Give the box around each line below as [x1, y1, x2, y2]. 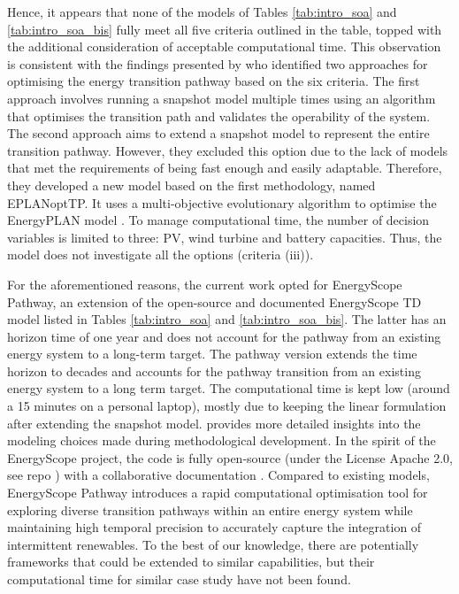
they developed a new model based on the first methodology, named [7, 175, 376, 194]
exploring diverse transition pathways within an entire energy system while [7, 500, 413, 519]
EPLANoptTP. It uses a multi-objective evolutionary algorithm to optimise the [7, 193, 437, 212]
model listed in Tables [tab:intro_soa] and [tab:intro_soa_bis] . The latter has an [7, 310, 447, 328]
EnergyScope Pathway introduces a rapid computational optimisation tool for [7, 483, 428, 502]
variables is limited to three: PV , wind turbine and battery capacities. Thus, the [7, 228, 442, 246]
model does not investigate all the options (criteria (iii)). [7, 245, 314, 264]
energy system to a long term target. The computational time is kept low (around [7, 379, 450, 397]
